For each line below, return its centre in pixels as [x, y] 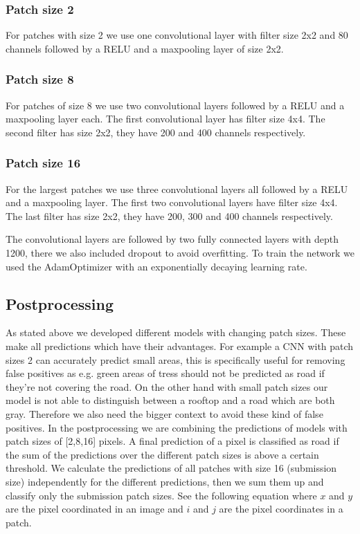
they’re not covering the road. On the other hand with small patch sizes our [167, 386]
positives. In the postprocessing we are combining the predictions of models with [177, 427]
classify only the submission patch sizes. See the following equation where [161, 495]
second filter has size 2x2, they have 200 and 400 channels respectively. [156, 132]
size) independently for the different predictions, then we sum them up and [165, 481]
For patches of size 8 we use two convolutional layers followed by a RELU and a [175, 105]
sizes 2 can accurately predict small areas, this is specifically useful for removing [175, 359]
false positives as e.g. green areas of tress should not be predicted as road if [165, 373]
